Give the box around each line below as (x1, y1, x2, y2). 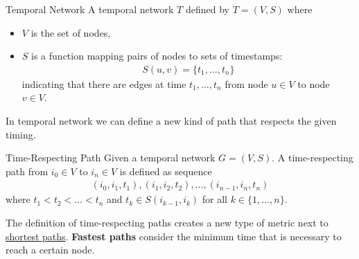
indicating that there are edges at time (21, 76, 186, 91)
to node (297, 76, 330, 91)
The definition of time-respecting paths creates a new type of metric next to (6, 215, 329, 229)
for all (202, 192, 227, 206)
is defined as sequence (119, 163, 212, 178)
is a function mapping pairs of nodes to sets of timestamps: (31, 48, 283, 63)
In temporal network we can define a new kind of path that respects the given (6, 114, 337, 127)
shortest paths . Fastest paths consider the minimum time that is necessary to (6, 229, 342, 243)
